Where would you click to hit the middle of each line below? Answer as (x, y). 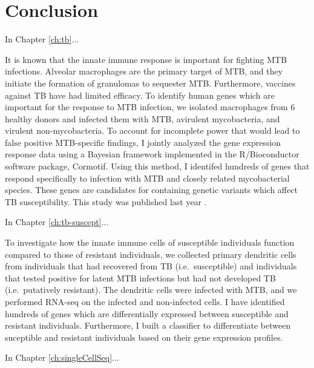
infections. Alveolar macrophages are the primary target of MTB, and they (144, 71)
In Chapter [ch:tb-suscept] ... (57, 222)
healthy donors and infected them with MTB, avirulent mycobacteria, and (142, 118)
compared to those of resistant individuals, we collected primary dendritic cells (151, 254)
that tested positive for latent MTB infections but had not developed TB (140, 278)
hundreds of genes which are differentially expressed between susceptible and (147, 313)
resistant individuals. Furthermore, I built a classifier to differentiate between (148, 325)
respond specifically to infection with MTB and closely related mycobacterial (147, 178)
